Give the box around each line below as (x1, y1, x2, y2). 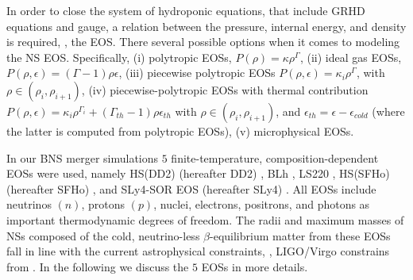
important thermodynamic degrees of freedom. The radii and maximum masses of (6, 211, 404, 228)
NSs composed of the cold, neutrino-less (6, 227, 200, 244)
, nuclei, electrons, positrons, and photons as (153, 196, 370, 213)
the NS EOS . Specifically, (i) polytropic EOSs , (6, 48, 232, 65)
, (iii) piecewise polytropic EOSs (118, 64, 276, 81)
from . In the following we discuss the (6, 258, 189, 274)
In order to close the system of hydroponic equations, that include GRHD (6, 2, 365, 18)
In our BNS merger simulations (6, 149, 159, 166)
